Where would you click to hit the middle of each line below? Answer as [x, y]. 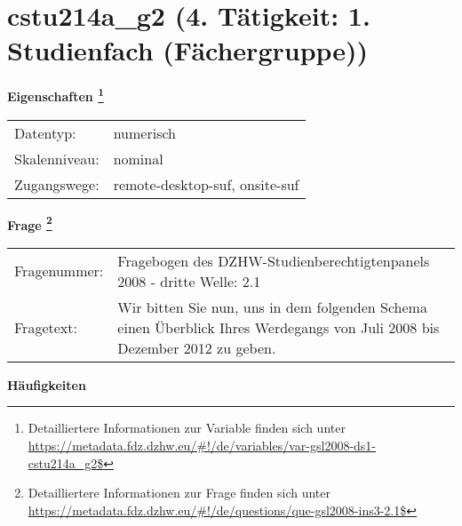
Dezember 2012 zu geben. [197, 347]
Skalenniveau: [57, 158]
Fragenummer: [59, 271]
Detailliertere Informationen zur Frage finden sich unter [179, 493]
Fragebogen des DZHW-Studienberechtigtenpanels [274, 260]
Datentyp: [45, 132]
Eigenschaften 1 [56, 95]
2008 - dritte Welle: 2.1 [189, 281]
